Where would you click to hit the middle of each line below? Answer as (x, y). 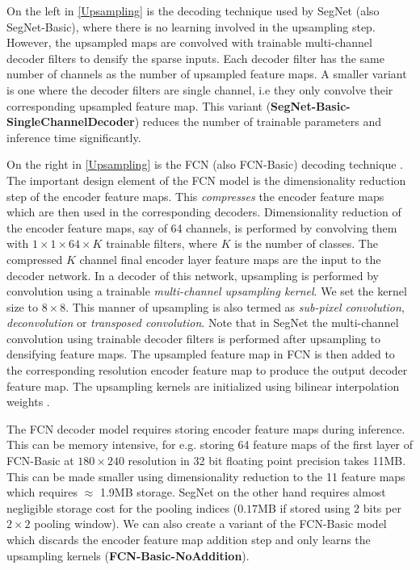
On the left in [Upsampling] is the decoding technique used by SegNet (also (193, 10)
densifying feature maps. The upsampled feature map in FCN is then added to (201, 354)
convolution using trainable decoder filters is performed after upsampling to (193, 338)
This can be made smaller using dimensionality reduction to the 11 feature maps (206, 476)
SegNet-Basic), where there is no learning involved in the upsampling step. (191, 26)
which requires (42, 492)
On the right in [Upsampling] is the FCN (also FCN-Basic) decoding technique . (205, 164)
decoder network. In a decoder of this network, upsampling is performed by (193, 275)
